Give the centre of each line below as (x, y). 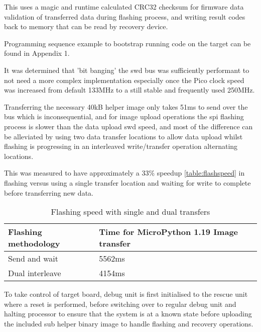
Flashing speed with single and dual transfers (130, 212)
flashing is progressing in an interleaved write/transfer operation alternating (121, 146)
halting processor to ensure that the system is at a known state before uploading (128, 314)
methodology (34, 243)
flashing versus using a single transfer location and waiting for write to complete (127, 182)
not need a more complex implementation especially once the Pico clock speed (124, 80)
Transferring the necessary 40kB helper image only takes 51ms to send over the (126, 106)
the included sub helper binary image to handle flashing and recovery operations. (129, 323)
